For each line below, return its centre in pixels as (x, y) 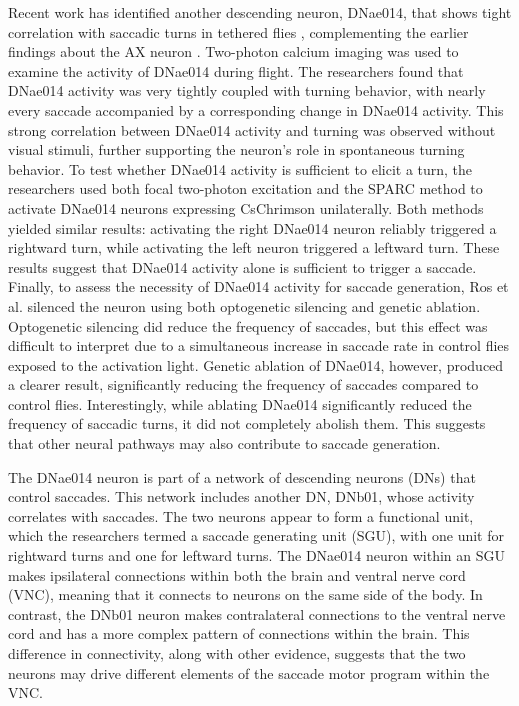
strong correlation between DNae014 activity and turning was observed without (252, 129)
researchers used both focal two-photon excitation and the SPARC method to (245, 188)
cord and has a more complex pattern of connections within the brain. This (239, 633)
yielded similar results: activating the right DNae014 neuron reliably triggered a (252, 227)
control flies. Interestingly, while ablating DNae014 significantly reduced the (240, 403)
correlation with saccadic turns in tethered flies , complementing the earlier (238, 31)
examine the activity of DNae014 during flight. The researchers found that (236, 70)
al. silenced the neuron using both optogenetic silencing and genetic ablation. (244, 305)
